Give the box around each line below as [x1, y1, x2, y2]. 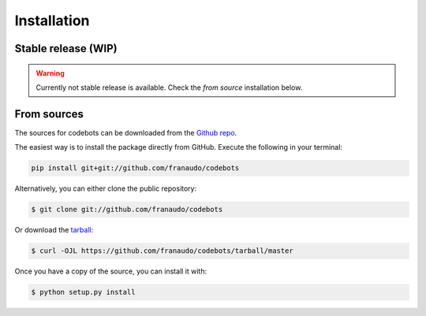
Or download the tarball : [14, 225, 94, 235]
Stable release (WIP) [14, 42, 118, 55]
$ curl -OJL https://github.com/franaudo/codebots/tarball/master [31, 247, 293, 255]
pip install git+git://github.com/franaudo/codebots [31, 164, 240, 173]
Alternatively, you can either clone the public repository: [14, 184, 197, 193]
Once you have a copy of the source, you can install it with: [14, 266, 207, 276]
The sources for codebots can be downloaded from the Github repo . [14, 128, 237, 137]
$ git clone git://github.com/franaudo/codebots [31, 205, 223, 214]
